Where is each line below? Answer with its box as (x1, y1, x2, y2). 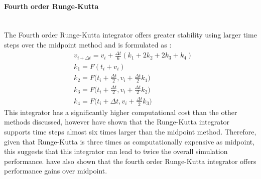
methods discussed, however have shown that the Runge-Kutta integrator (4, 116, 230, 127)
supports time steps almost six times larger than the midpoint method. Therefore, (4, 126, 256, 136)
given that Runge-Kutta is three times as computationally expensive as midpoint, (4, 136, 255, 146)
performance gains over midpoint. (4, 165, 107, 176)
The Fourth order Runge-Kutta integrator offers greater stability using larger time (4, 29, 257, 40)
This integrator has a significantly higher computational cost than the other (4, 106, 237, 117)
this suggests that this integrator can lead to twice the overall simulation (4, 146, 228, 156)
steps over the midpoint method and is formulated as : (4, 39, 172, 49)
